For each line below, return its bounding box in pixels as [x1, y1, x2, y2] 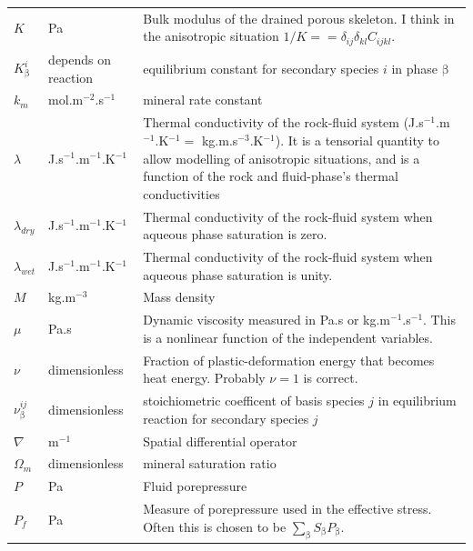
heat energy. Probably [143, 368, 266, 387]
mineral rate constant [143, 90, 263, 109]
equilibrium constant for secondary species [143, 58, 379, 77]
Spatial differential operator [143, 431, 297, 450]
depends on [48, 50, 112, 69]
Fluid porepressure [143, 476, 247, 496]
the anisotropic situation [143, 26, 279, 45]
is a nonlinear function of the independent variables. [143, 327, 433, 346]
